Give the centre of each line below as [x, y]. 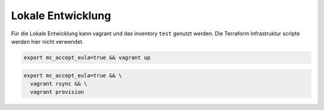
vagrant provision [57, 92]
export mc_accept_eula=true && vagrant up [87, 57]
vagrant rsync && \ [59, 83]
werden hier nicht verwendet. [47, 41]
